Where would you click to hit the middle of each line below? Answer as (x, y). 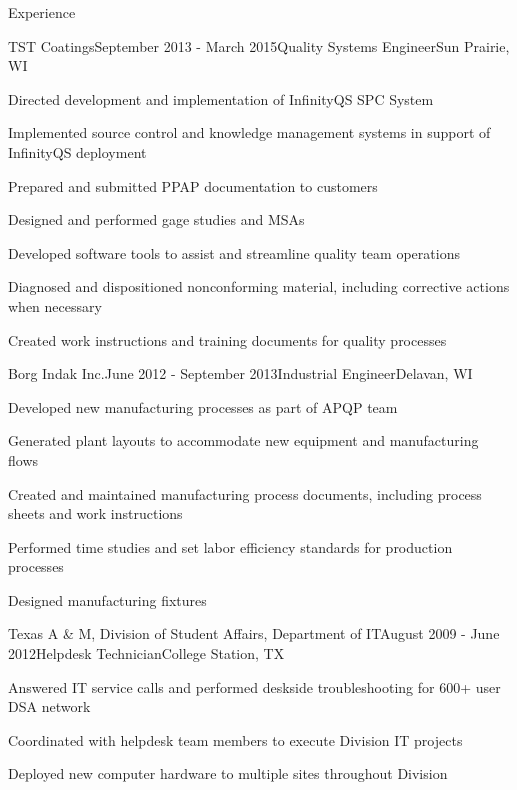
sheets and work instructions (95, 513)
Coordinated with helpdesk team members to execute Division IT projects (235, 739)
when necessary (55, 305)
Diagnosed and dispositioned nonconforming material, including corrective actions (259, 286)
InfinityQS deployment (77, 151)
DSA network (49, 706)
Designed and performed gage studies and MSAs (156, 219)
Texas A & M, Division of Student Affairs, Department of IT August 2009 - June (254, 633)
